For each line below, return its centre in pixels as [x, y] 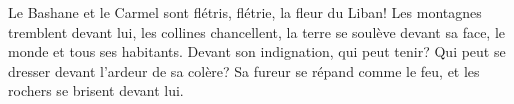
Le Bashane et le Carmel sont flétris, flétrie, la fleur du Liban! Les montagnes [245, 12]
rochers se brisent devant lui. [96, 90]
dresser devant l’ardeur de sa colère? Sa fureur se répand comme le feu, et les [244, 70]
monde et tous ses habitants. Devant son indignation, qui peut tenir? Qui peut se [257, 51]
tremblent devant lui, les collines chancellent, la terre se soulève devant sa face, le [257, 31]
